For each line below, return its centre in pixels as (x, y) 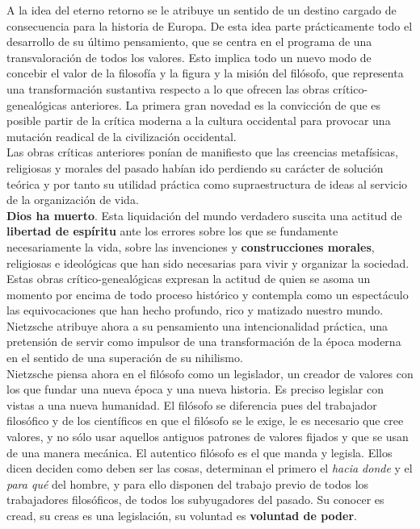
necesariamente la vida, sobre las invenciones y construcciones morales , (191, 246)
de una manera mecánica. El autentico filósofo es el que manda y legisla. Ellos (199, 452)
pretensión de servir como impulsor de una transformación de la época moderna (204, 342)
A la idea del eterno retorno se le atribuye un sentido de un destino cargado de (202, 10)
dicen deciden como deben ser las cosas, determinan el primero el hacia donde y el (210, 468)
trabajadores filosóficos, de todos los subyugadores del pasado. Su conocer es (195, 500)
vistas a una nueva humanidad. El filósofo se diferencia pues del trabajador (192, 404)
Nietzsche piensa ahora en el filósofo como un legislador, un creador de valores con (210, 373)
